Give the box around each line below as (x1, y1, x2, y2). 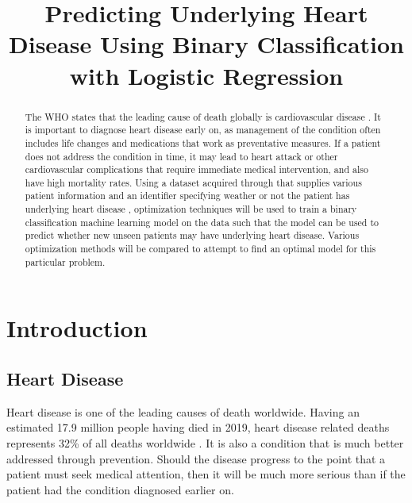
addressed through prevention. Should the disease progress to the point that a (6, 450, 386, 467)
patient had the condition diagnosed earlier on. (6, 481, 234, 497)
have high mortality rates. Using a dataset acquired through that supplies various (25, 175, 362, 189)
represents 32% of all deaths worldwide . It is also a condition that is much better (6, 435, 404, 451)
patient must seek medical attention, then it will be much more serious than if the (6, 466, 406, 482)
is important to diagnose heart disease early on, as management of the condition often (25, 123, 381, 136)
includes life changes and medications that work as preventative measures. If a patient (25, 136, 381, 149)
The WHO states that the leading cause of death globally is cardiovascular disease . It (25, 109, 381, 123)
